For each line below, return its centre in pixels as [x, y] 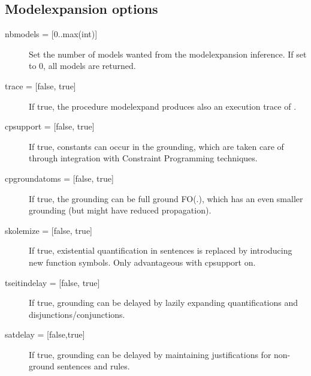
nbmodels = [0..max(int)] [51, 34]
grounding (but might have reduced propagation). [120, 210]
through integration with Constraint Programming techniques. [143, 158]
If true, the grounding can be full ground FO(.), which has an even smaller [166, 198]
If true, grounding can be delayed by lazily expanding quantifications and [164, 303]
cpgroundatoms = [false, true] [59, 178]
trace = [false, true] [40, 85]
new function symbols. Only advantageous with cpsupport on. [142, 262]
